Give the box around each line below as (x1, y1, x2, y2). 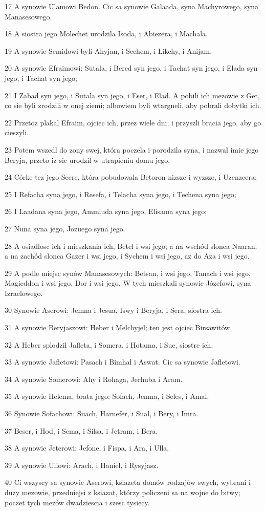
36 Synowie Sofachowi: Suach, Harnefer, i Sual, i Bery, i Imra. (5, 408, 198, 419)
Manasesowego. (5, 11, 52, 22)
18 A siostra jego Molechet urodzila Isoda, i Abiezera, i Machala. (5, 28, 208, 39)
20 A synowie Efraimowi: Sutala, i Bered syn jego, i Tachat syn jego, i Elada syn (5, 62, 258, 73)
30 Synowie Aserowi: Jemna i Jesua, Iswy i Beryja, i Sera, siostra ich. (5, 305, 222, 315)
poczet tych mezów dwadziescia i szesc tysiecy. (5, 497, 150, 507)
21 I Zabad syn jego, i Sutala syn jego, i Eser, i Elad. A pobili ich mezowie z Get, (5, 90, 260, 100)
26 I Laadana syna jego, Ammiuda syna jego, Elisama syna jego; (5, 206, 207, 217)
